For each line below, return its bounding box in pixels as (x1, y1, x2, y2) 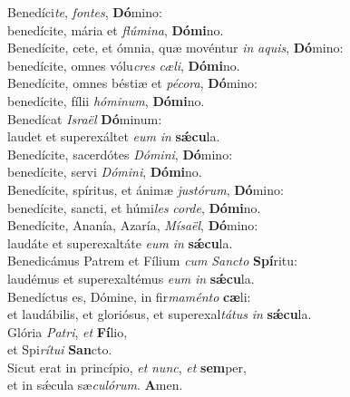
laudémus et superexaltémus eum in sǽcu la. (7, 268, 255, 287)
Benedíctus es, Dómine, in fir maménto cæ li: (7, 286, 251, 305)
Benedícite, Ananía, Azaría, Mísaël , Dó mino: (7, 216, 258, 235)
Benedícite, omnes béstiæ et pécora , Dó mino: (7, 73, 258, 92)
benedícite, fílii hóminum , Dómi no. (7, 91, 205, 110)
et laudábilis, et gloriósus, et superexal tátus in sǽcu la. (7, 305, 312, 324)
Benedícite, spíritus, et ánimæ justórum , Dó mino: (7, 179, 284, 198)
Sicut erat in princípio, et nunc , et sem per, (7, 357, 247, 376)
